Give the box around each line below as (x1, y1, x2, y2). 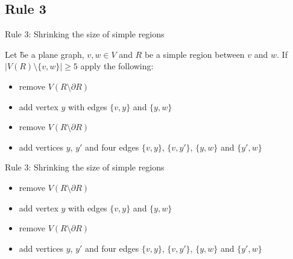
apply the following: (80, 60, 154, 72)
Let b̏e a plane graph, (5, 48, 84, 60)
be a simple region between (144, 48, 245, 60)
